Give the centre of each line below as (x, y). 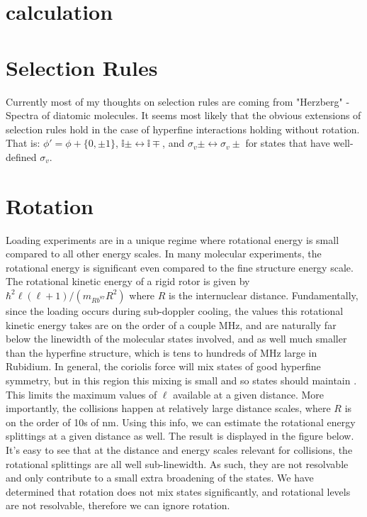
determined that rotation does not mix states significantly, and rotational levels (178, 491)
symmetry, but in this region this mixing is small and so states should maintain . (181, 380)
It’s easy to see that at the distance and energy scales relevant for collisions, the (179, 449)
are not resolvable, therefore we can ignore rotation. (118, 505)
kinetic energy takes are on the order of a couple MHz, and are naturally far (171, 324)
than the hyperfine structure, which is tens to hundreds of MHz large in (162, 352)
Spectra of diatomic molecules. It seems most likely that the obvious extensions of (183, 115)
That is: (23, 143)
